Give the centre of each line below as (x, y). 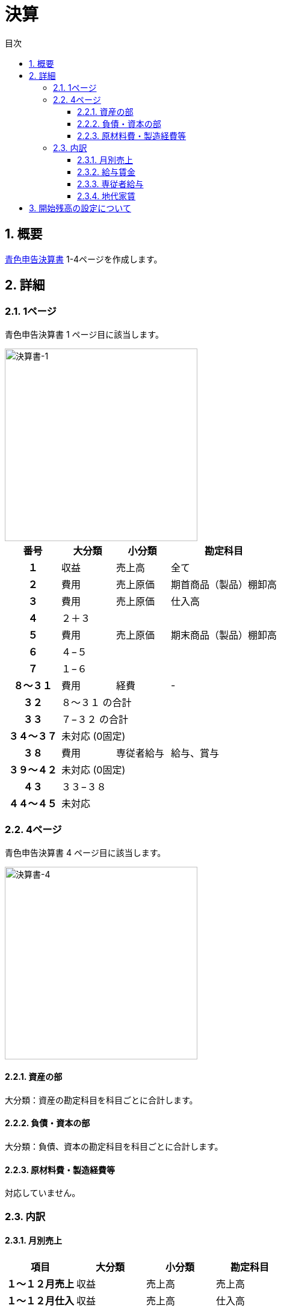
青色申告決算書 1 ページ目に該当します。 (84, 334)
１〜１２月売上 (41, 1284)
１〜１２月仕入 (41, 1300)
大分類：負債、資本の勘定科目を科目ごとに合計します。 (114, 1146)
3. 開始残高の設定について (80, 208)
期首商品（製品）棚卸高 (224, 584)
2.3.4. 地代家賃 (107, 196)
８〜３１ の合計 (97, 702)
